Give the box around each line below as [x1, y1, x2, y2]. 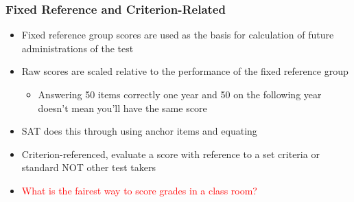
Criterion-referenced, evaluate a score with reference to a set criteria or [21, 146, 320, 161]
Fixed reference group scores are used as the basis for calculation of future [21, 27, 334, 42]
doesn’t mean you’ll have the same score [38, 100, 207, 115]
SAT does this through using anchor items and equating [21, 124, 257, 138]
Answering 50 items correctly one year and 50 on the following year [38, 87, 322, 101]
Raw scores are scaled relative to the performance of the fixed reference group [21, 64, 349, 78]
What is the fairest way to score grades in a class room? [21, 183, 257, 197]
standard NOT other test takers [21, 160, 156, 175]
